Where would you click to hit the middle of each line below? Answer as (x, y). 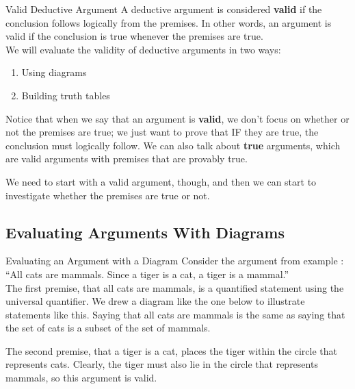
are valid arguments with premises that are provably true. (127, 159)
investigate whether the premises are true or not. (108, 195)
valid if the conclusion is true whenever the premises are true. (134, 36)
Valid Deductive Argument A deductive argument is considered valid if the (164, 9)
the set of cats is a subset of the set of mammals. (108, 328)
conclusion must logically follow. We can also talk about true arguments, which (173, 145)
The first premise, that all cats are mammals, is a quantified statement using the (175, 287)
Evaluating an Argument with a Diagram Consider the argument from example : (175, 261)
